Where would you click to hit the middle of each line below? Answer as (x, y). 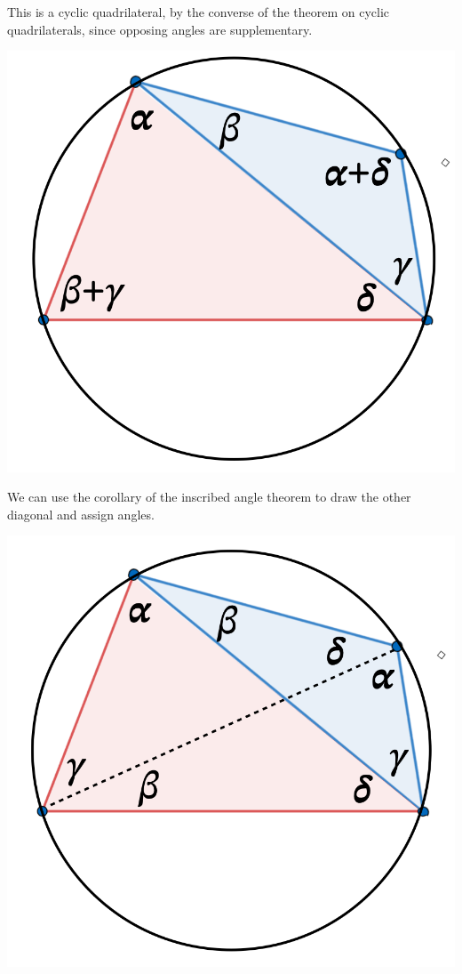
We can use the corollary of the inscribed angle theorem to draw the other (209, 497)
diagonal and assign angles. (81, 514)
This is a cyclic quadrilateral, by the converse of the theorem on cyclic (199, 12)
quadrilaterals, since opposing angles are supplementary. (160, 29)
